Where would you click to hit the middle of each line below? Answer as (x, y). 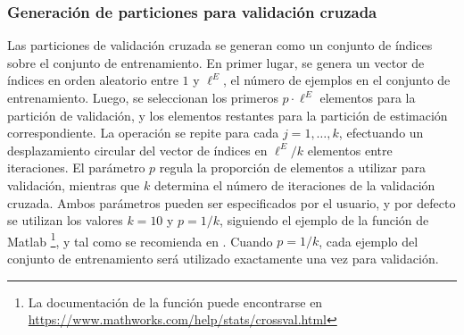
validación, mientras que (74, 184)
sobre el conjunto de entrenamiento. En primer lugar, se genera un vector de (216, 62)
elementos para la (368, 97)
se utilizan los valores (65, 220)
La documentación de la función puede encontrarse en (175, 301)
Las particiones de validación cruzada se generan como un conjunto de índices (220, 45)
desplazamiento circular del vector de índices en (137, 150)
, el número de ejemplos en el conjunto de (336, 80)
